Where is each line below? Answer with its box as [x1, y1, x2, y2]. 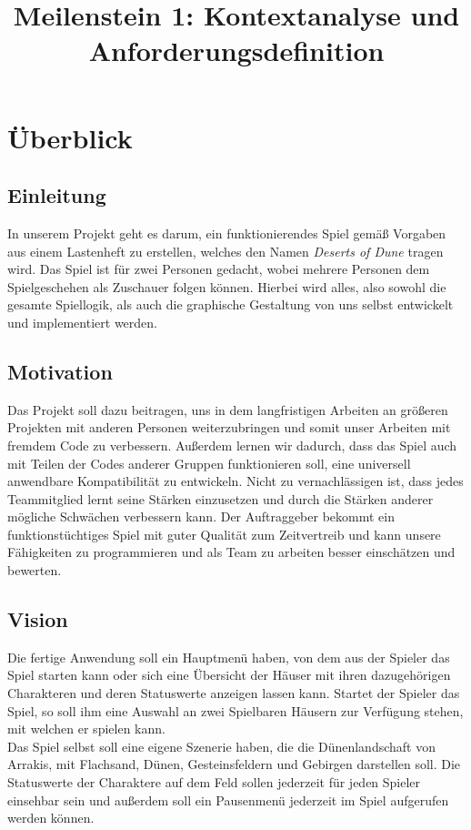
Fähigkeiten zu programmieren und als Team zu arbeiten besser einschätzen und [7, 542, 456, 562]
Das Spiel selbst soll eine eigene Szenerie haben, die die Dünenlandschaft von [7, 736, 436, 755]
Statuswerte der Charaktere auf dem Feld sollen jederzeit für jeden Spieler [7, 773, 421, 792]
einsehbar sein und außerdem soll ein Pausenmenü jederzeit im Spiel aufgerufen [7, 790, 449, 809]
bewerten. [7, 561, 62, 580]
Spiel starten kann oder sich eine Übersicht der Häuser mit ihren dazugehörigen [7, 665, 451, 684]
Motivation [7, 357, 113, 385]
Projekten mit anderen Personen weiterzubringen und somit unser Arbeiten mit [7, 418, 451, 437]
